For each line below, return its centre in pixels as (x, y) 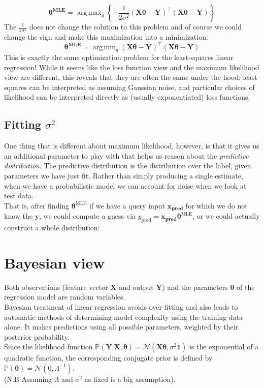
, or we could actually (226, 216)
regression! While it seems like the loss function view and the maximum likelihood (132, 67)
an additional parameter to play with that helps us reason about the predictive (126, 155)
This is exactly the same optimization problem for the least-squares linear (119, 57)
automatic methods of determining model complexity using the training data (124, 317)
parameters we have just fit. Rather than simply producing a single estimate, (124, 175)
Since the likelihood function (48, 347)
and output (136, 287)
